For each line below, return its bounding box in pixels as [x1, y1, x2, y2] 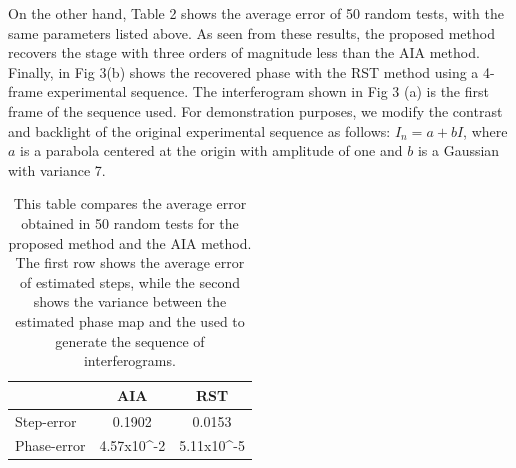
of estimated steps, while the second [19, 271, 240, 292]
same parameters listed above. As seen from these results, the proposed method [8, 22, 495, 43]
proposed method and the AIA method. [8, 232, 252, 253]
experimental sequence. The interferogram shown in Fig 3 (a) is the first [47, 81, 489, 102]
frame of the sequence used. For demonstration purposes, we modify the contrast [8, 100, 503, 121]
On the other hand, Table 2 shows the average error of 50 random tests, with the [8, 3, 504, 23]
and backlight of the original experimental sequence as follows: [8, 120, 391, 141]
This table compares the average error [13, 193, 247, 214]
